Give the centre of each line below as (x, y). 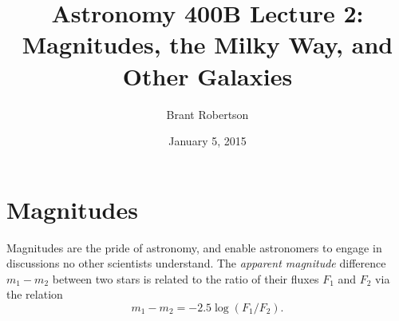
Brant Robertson (207, 114)
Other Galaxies (207, 75)
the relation (35, 294)
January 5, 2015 (207, 141)
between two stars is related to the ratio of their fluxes (186, 278)
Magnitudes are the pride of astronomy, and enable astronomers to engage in (194, 247)
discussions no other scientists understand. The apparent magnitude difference (196, 263)
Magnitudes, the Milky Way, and (207, 44)
